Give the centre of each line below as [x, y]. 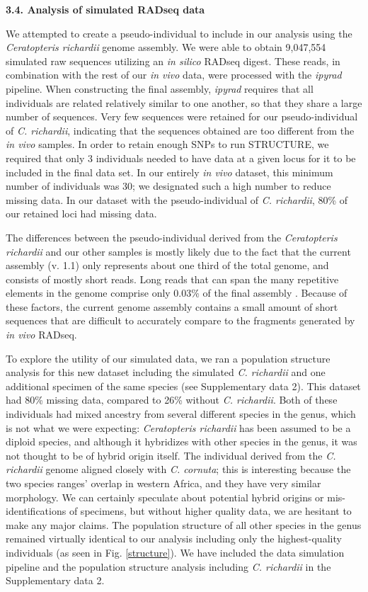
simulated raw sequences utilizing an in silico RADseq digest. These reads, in [173, 61]
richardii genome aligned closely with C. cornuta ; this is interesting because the [178, 469]
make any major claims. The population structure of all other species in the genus [184, 524]
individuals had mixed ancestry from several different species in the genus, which [181, 414]
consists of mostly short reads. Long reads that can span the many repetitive [172, 279]
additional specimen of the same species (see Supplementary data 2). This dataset [183, 386]
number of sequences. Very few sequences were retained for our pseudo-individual [182, 116]
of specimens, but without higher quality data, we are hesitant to [210, 511]
